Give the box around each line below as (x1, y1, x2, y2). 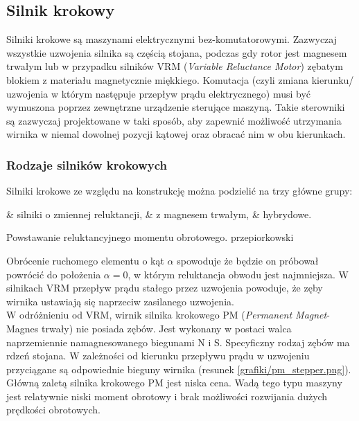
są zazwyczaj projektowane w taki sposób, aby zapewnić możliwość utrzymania (6, 113, 342, 127)
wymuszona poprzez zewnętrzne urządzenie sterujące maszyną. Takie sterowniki (6, 100, 345, 114)
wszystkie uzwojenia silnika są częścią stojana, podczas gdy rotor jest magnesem (6, 45, 347, 60)
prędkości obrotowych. (6, 402, 100, 417)
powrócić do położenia (6, 267, 101, 281)
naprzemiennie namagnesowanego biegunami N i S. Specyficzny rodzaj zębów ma (6, 334, 350, 349)
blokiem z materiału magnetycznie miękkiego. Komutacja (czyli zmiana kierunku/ (6, 72, 354, 87)
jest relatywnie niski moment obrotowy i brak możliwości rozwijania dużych (6, 388, 328, 403)
